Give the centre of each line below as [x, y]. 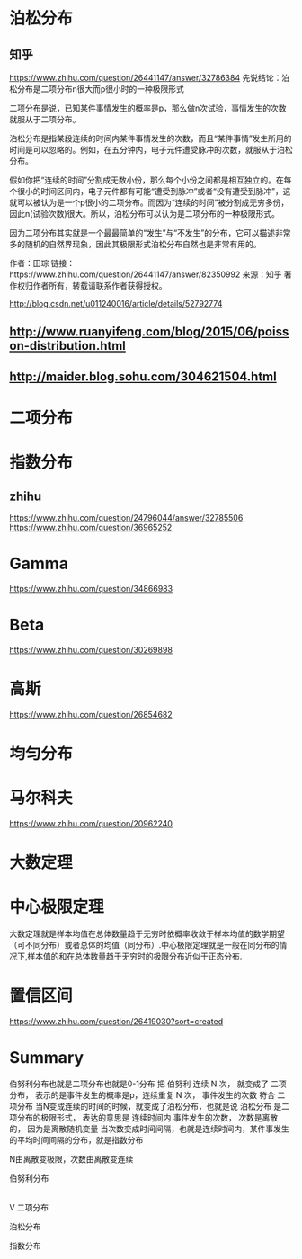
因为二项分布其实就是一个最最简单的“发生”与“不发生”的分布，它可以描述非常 [150, 233]
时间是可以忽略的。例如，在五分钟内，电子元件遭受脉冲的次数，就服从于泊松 [151, 150]
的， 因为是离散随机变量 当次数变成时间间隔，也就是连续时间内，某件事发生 [149, 1129]
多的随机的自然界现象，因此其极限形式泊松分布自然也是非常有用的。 [135, 244]
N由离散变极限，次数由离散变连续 [71, 1159]
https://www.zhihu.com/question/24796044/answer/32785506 [126, 517]
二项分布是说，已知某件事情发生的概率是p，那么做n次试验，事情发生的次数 [148, 108]
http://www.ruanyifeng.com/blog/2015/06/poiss [149, 332]
